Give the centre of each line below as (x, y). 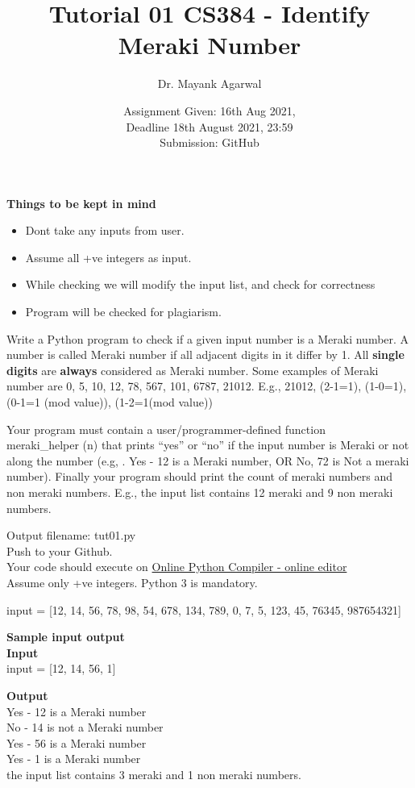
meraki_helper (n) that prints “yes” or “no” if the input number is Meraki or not (208, 445)
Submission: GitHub (210, 142)
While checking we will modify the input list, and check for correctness (200, 284)
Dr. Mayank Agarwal (210, 83)
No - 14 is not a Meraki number (85, 727)
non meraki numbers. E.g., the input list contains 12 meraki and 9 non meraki (200, 492)
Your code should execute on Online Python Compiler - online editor (177, 567)
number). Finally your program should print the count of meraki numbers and (200, 476)
